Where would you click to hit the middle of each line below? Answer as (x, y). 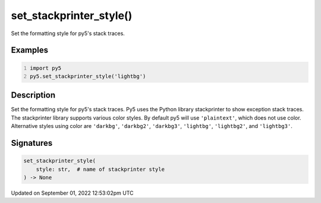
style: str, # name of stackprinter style (100, 169)
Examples (30, 50)
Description (33, 95)
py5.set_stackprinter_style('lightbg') (88, 76)
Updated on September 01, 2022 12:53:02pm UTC (72, 193)
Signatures (32, 143)
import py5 (46, 68)
